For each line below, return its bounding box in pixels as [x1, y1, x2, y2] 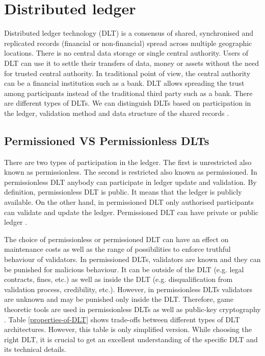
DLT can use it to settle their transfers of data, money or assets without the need [4, 57, 259, 68]
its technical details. [4, 344, 66, 354]
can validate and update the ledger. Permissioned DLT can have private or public [4, 206, 259, 217]
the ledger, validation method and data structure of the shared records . [4, 107, 229, 118]
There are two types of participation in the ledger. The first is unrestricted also [4, 156, 252, 167]
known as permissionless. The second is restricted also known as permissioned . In [4, 167, 257, 177]
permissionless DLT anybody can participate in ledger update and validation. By [4, 176, 257, 187]
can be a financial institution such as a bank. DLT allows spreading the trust [4, 78, 245, 88]
